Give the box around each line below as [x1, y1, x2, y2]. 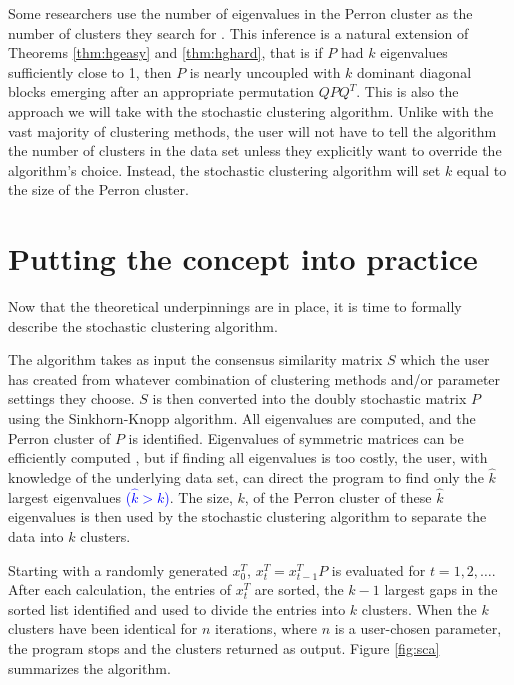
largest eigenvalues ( [8, 486, 132, 507]
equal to [456, 159, 507, 180]
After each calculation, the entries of [8, 579, 231, 600]
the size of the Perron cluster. [8, 179, 189, 200]
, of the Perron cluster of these [244, 486, 432, 507]
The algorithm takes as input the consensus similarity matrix [8, 349, 383, 370]
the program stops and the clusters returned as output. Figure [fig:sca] [8, 638, 440, 658]
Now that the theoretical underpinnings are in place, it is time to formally [8, 296, 462, 317]
